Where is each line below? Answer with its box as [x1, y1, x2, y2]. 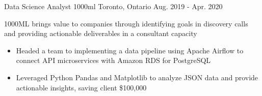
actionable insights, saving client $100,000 [16, 82, 147, 92]
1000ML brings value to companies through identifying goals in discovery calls [4, 18, 248, 28]
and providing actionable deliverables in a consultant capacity [4, 28, 197, 39]
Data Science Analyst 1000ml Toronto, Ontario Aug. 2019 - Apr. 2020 [4, 1, 223, 11]
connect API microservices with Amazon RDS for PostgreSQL [16, 55, 211, 66]
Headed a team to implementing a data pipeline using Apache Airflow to [16, 45, 244, 55]
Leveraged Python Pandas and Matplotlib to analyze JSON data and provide [16, 72, 258, 82]
